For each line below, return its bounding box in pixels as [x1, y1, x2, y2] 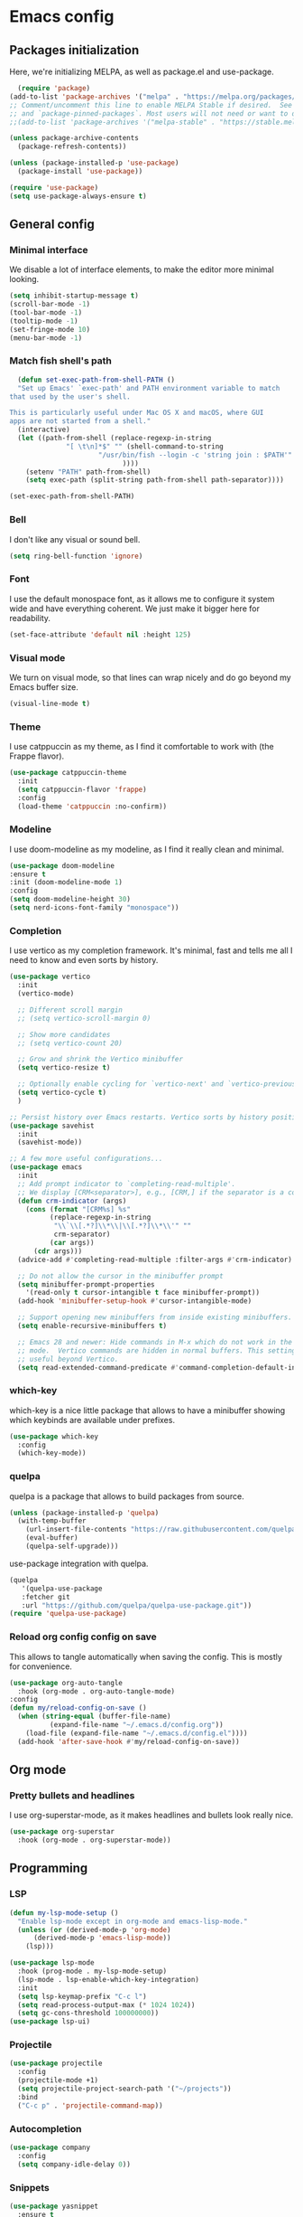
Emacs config [9, 6, 115, 27]
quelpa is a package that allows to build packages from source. [9, 1490, 245, 1502]
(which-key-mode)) [17, 1448, 87, 1458]
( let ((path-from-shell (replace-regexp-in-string [17, 434, 212, 443]
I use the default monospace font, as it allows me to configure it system [9, 593, 275, 604]
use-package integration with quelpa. [9, 1558, 149, 1569]
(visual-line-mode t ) [9, 699, 91, 708]
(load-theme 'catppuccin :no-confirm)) [17, 802, 168, 811]
